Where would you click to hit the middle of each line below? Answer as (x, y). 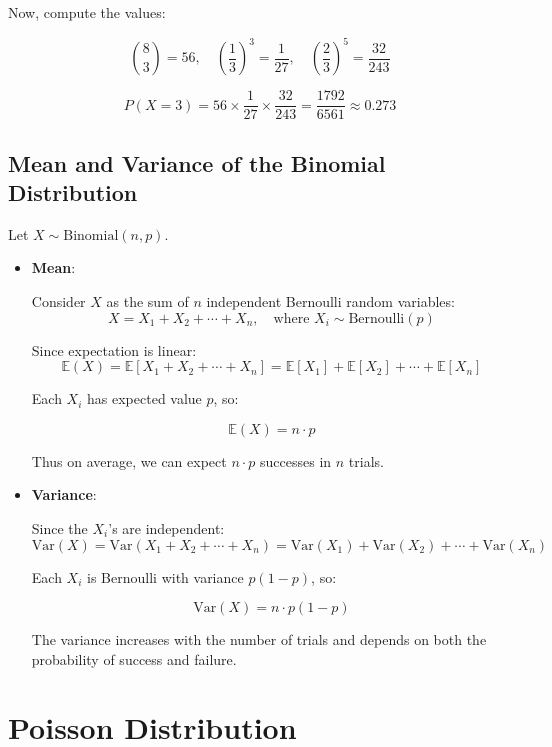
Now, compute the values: (87, 12)
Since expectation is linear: (114, 349)
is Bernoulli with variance (165, 576)
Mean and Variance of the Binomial (197, 162)
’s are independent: (166, 527)
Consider (58, 300)
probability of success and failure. (134, 658)
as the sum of (147, 300)
